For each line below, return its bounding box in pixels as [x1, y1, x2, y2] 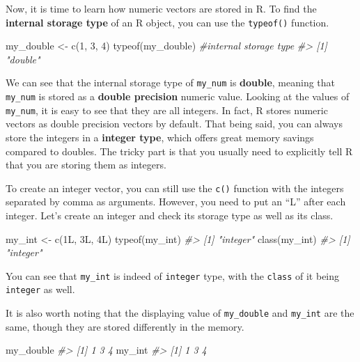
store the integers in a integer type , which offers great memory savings [6, 130, 314, 144]
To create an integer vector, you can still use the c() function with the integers [6, 180, 344, 195]
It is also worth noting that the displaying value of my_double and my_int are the [6, 306, 354, 320]
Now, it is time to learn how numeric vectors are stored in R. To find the [6, 1, 317, 15]
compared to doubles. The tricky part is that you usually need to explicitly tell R [6, 143, 353, 158]
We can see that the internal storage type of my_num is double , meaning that [6, 75, 336, 90]
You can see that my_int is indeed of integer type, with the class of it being [6, 268, 340, 283]
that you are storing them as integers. [6, 157, 166, 172]
